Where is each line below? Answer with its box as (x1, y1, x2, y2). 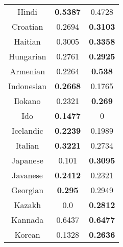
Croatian (11, 20, 43, 32)
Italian (15, 139, 39, 151)
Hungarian (8, 50, 46, 62)
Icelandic (11, 125, 43, 136)
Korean (14, 229, 40, 240)
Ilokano (14, 95, 41, 107)
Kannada (11, 214, 44, 225)
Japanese (11, 154, 43, 166)
